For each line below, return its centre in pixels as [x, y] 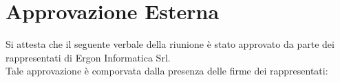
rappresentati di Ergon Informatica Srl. [88, 57]
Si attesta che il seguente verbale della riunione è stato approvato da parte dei [170, 44]
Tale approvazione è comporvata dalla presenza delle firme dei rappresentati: [167, 71]
